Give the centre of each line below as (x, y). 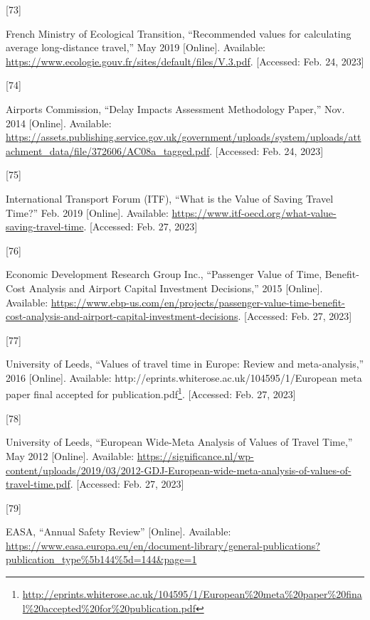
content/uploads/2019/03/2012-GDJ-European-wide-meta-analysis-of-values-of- (179, 470)
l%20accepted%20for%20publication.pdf (109, 608)
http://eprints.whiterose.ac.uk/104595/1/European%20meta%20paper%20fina (192, 594)
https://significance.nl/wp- (195, 455)
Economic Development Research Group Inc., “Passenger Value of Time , (164, 274)
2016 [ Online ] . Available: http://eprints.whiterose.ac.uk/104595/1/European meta (184, 377)
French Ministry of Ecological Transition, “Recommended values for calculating (179, 33)
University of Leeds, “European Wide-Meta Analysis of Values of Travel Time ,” (179, 442)
